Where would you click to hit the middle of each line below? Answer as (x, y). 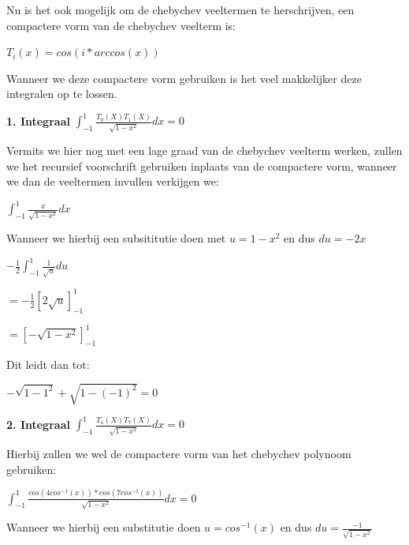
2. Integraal (38, 424)
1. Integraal (38, 120)
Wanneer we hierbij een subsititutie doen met (116, 238)
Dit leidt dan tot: (48, 364)
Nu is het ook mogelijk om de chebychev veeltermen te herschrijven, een (180, 9)
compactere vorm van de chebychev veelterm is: (121, 25)
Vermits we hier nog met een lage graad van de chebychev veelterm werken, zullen (204, 150)
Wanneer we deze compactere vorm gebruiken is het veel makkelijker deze (184, 78)
